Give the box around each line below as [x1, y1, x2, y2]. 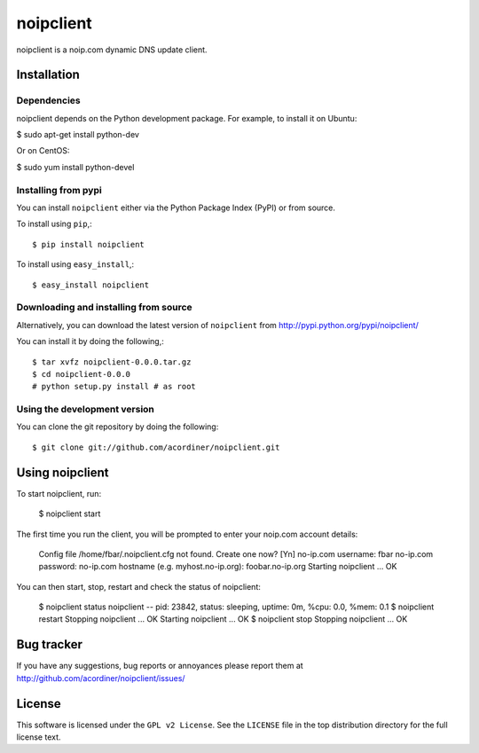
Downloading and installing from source [16, 302, 192, 314]
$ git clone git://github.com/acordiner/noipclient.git [32, 442, 280, 452]
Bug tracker [16, 637, 83, 652]
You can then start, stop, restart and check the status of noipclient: [16, 581, 262, 592]
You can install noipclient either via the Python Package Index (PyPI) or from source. [16, 202, 336, 213]
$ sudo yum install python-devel [16, 161, 135, 172]
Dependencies [16, 94, 82, 106]
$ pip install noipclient [32, 239, 145, 249]
